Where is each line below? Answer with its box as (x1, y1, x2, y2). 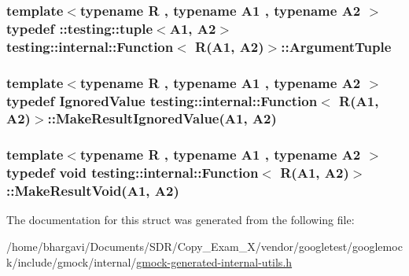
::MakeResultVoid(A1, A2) (6, 181, 179, 201)
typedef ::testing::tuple (6, 18, 153, 38)
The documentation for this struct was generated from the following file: (6, 212, 355, 228)
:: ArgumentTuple (281, 36, 392, 56)
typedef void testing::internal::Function (6, 163, 259, 182)
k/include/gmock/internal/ (6, 253, 137, 270)
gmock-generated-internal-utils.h (136, 253, 293, 270)
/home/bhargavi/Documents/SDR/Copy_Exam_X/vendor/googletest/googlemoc (6, 238, 403, 255)
